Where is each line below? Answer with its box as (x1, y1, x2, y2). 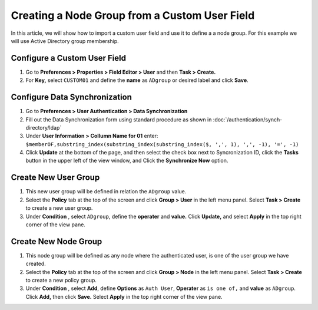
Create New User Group (11, 173, 100, 183)
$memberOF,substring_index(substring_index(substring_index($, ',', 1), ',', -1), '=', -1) (25, 141, 299, 147)
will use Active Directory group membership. (11, 37, 119, 44)
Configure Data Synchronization (11, 92, 132, 103)
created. (25, 260, 47, 268)
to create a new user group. (25, 205, 93, 212)
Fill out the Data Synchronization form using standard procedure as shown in (25, 116, 212, 123)
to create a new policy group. (25, 277, 97, 284)
